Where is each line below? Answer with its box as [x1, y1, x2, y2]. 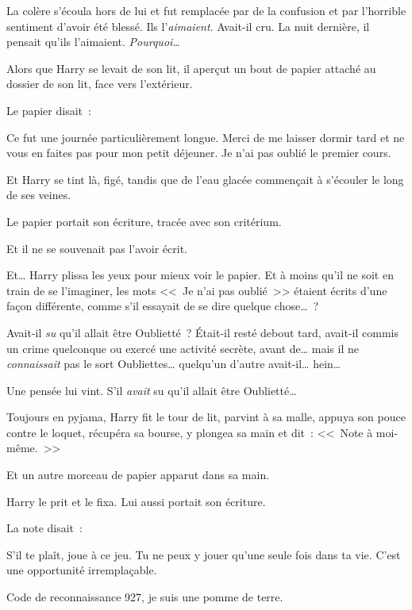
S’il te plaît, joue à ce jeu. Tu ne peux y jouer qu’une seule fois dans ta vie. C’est [6, 546, 401, 562]
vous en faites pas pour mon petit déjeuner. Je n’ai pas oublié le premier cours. [6, 144, 391, 161]
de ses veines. [6, 186, 71, 203]
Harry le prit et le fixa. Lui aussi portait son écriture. [6, 493, 266, 509]
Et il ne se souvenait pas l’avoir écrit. [6, 240, 187, 256]
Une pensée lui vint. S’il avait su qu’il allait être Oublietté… [6, 382, 297, 398]
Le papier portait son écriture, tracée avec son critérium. [6, 213, 282, 229]
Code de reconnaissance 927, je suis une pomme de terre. [6, 589, 283, 605]
